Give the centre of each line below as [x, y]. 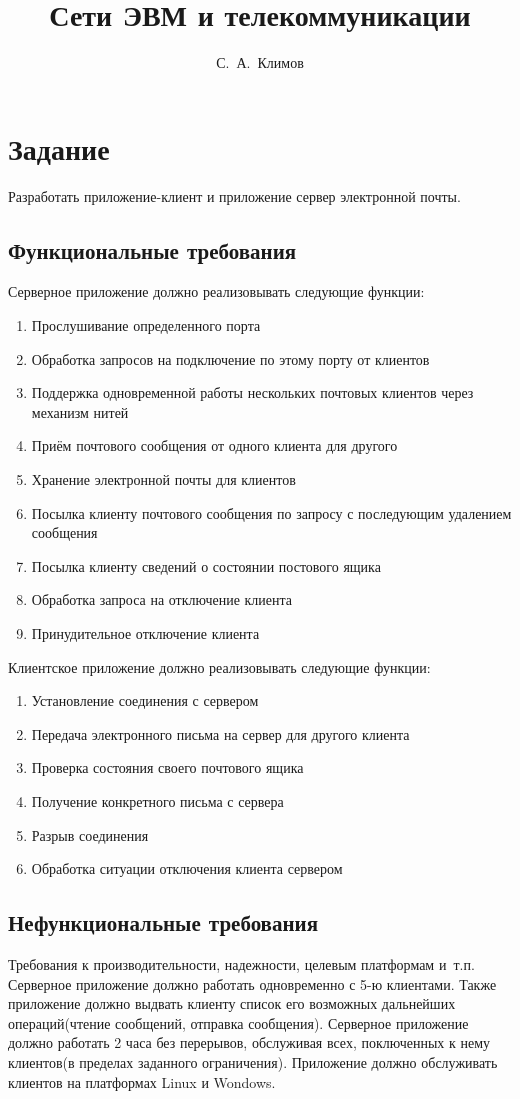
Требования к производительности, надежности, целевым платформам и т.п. [241, 963]
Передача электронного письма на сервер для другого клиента [220, 733]
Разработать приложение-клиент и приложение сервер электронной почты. [234, 195]
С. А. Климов [260, 62]
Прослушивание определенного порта [146, 325]
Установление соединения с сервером [145, 700]
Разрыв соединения [90, 834]
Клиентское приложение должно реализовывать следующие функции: [219, 666]
